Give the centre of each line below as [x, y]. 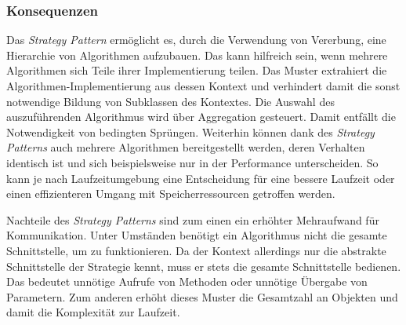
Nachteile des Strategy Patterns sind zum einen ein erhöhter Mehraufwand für [193, 219]
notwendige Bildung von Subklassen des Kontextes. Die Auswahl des [170, 101]
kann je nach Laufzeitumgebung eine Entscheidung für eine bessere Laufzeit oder [201, 178]
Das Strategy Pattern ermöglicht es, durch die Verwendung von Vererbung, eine [196, 40]
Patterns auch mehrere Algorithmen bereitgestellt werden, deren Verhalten [186, 147]
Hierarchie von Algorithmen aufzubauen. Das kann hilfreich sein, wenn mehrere [197, 55]
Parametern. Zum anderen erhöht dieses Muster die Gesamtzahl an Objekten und [202, 296]
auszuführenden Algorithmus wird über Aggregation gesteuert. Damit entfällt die [201, 117]
